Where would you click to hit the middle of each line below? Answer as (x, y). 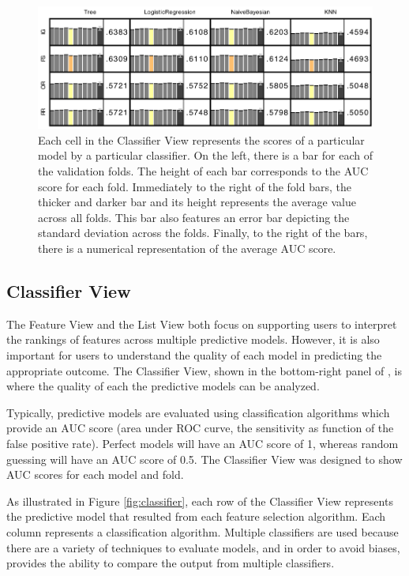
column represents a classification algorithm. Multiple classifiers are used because (203, 531)
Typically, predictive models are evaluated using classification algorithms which (198, 412)
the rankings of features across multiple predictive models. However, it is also (193, 339)
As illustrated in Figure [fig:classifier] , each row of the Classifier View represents (200, 501)
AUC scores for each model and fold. (95, 474)
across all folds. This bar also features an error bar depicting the (194, 217)
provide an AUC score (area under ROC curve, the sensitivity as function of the (200, 428)
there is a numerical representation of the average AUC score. (187, 248)
